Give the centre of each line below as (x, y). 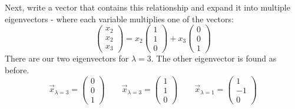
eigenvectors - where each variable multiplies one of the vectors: (119, 18)
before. (17, 69)
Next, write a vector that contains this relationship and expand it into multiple (147, 7)
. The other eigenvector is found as (214, 58)
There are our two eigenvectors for (67, 58)
